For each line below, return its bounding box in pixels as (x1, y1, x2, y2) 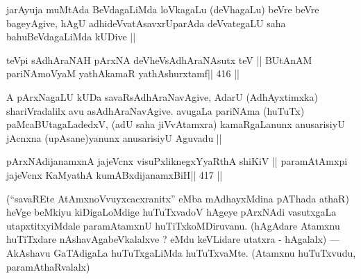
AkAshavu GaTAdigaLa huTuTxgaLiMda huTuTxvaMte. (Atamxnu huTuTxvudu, (6, 245, 356, 260)
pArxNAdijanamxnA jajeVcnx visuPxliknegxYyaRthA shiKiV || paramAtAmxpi (6, 154, 348, 168)
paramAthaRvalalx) (6, 259, 90, 273)
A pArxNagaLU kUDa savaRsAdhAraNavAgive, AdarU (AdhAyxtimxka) (6, 89, 318, 104)
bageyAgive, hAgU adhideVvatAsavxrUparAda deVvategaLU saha (6, 15, 286, 30)
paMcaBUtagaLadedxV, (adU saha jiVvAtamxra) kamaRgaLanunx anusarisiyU (6, 117, 345, 131)
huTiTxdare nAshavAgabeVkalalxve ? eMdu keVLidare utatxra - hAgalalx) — (6, 232, 339, 246)
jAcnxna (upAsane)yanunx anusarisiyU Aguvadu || (6, 130, 222, 145)
